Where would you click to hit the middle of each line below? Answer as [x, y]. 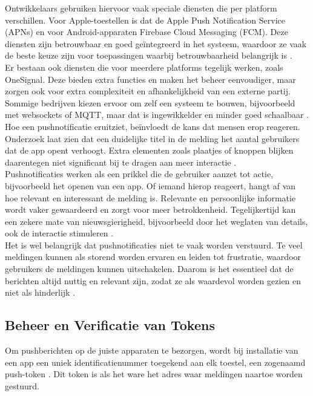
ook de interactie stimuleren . [59, 233]
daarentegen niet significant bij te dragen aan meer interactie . [121, 162]
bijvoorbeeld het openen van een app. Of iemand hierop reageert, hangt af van [150, 185]
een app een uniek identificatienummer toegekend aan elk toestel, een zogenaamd [155, 362]
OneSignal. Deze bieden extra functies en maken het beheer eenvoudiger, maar [150, 79]
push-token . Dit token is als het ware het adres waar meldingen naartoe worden [154, 374]
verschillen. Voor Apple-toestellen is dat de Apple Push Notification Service [145, 20]
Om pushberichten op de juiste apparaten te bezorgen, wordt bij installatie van [152, 350]
